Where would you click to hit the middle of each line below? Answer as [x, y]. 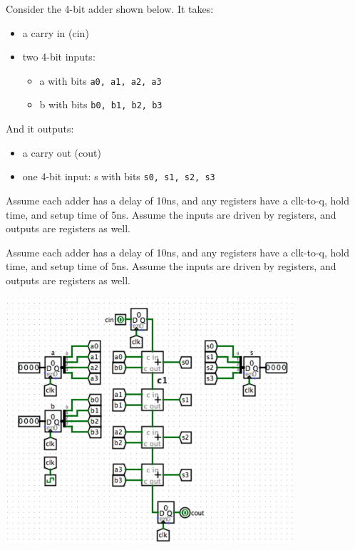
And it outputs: [40, 129]
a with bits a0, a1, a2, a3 [101, 80]
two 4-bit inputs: [59, 57]
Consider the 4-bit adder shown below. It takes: [110, 9]
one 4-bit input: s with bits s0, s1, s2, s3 [119, 176]
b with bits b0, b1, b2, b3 [101, 104]
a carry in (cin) [56, 32]
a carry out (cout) [62, 152]
